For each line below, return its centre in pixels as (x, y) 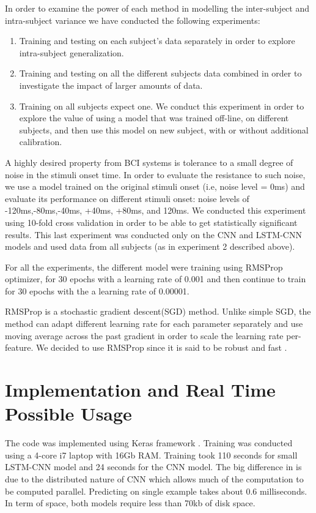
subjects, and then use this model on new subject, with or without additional (164, 129)
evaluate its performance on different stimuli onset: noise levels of (127, 198)
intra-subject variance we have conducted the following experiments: (133, 20)
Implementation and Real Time (140, 390)
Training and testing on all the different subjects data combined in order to (160, 73)
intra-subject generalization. (72, 52)
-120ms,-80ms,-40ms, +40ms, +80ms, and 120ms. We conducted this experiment (156, 210)
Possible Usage (68, 414)
